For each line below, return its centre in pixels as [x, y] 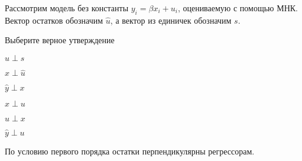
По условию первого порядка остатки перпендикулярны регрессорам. [130, 151]
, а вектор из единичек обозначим [171, 20]
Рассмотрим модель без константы [67, 8]
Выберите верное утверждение [60, 40]
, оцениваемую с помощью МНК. [238, 8]
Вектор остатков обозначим [54, 20]
